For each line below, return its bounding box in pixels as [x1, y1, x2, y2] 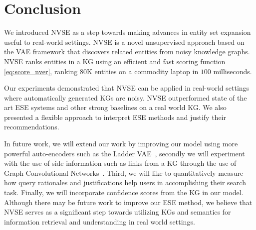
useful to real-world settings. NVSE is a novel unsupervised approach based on [4, 36, 245, 47]
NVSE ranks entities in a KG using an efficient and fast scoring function [4, 56, 226, 66]
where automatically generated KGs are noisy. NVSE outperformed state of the [4, 92, 247, 103]
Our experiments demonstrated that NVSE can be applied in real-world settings [4, 83, 250, 93]
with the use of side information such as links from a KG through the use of [4, 158, 237, 168]
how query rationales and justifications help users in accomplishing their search [4, 177, 246, 188]
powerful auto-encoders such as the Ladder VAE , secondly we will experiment [4, 148, 245, 158]
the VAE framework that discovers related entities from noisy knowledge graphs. [4, 46, 250, 57]
